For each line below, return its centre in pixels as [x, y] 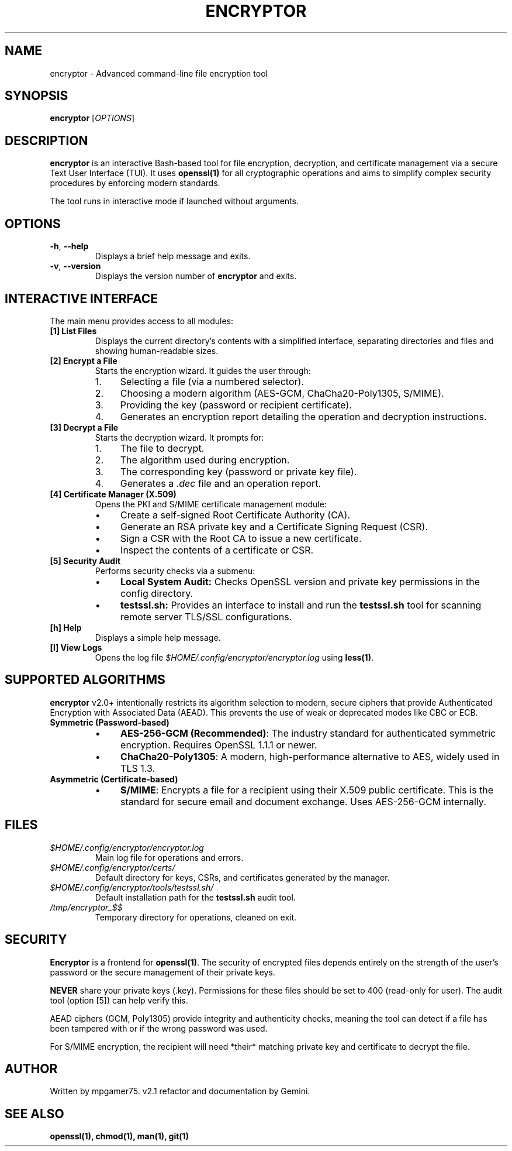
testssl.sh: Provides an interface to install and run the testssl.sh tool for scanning [301, 605]
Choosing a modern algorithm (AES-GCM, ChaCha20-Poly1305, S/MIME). [282, 393]
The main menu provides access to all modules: [142, 321]
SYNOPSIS [37, 96]
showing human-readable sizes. [157, 351]
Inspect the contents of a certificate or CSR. [217, 550]
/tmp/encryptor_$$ [86, 907]
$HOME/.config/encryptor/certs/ [113, 867]
